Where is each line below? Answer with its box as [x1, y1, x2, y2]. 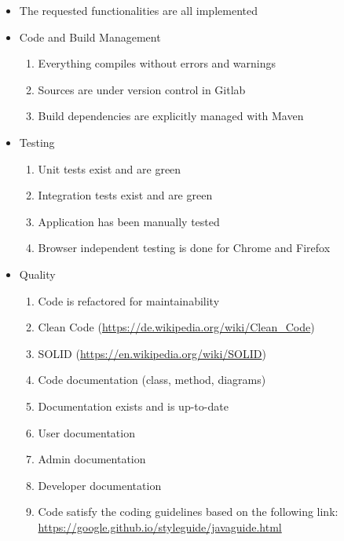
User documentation [38, 424, 135, 440]
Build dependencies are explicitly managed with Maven [38, 108, 304, 124]
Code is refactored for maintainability [38, 292, 220, 309]
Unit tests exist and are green [38, 160, 181, 177]
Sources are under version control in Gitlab [38, 81, 246, 97]
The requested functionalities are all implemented [19, 2, 258, 18]
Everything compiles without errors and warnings [38, 55, 276, 71]
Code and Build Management [19, 28, 161, 45]
